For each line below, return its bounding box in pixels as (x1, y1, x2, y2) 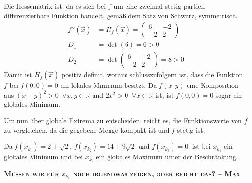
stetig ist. (177, 125, 205, 135)
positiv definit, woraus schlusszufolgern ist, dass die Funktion (62, 70, 243, 80)
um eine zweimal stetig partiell (113, 1, 205, 11)
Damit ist (4, 70, 32, 80)
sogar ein (215, 89, 242, 99)
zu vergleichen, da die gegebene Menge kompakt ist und (4, 125, 170, 135)
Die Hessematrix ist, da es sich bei (4, 1, 106, 11)
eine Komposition (187, 80, 238, 90)
